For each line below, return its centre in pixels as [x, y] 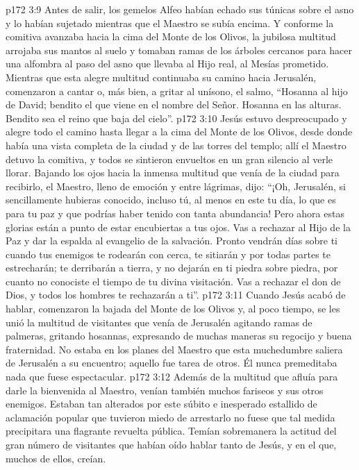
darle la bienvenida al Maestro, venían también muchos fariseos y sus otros [165, 390]
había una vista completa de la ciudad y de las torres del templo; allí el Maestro [176, 145]
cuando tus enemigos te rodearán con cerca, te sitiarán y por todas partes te [168, 254]
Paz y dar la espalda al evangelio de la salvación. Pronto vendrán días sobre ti [172, 241]
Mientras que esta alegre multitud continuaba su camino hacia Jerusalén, [161, 77]
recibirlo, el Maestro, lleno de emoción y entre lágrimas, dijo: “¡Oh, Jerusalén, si [176, 186]
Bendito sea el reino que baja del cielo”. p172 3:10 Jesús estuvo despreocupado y [176, 118]
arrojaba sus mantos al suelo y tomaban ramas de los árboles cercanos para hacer [179, 50]
